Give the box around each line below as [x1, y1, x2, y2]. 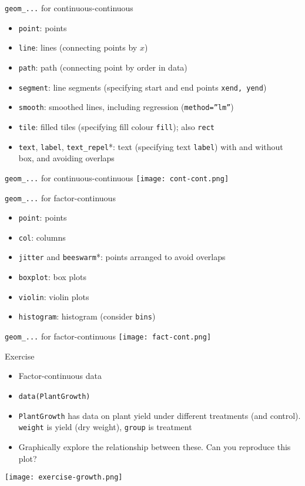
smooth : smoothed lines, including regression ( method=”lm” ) [18, 101, 234, 113]
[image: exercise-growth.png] [5, 473, 123, 482]
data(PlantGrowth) [18, 392, 91, 401]
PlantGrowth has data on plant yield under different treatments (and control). [18, 409, 301, 421]
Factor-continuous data [18, 370, 102, 382]
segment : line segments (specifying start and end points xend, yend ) [18, 81, 267, 93]
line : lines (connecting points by [18, 41, 138, 54]
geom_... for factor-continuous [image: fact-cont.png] [5, 330, 212, 342]
